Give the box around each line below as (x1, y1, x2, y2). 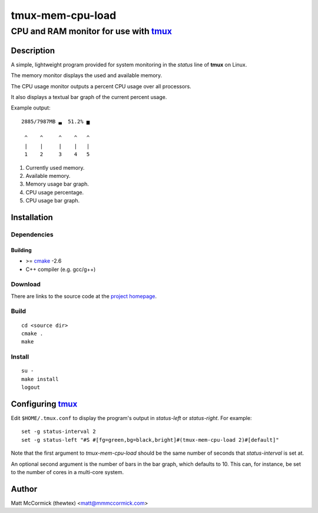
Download (11, 280, 41, 289)
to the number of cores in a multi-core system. (11, 469, 124, 476)
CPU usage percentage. (25, 188, 84, 196)
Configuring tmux (11, 399, 78, 409)
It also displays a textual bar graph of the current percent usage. (11, 93, 167, 100)
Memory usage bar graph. (25, 180, 90, 188)
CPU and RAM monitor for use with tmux (11, 26, 172, 37)
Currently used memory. (25, 164, 85, 171)
